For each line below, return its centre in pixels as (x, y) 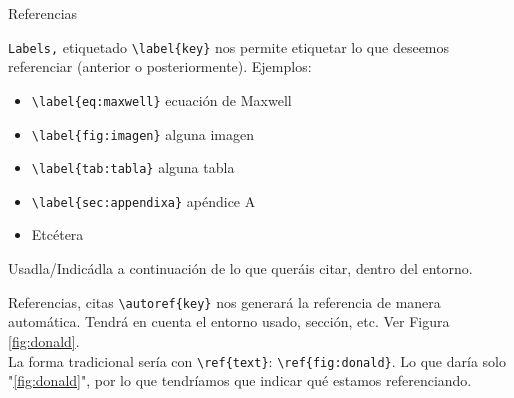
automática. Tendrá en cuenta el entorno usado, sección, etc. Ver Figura (229, 321)
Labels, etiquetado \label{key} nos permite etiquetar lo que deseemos (229, 46)
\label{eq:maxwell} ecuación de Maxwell (161, 99)
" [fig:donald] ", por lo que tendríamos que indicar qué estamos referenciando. (240, 380)
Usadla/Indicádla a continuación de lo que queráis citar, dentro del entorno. (240, 268)
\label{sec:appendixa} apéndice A (143, 200)
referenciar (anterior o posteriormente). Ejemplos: (160, 66)
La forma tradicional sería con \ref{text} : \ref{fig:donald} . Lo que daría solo (257, 360)
